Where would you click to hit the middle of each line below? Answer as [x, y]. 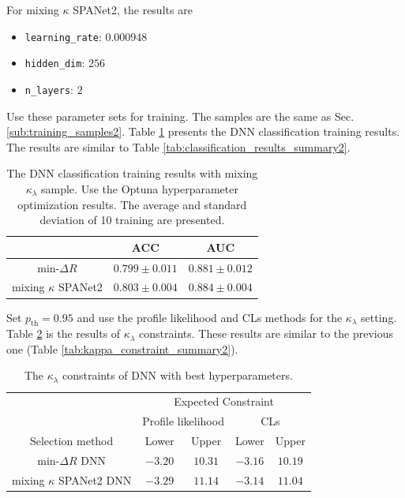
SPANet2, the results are [133, 9]
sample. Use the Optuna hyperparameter [140, 188]
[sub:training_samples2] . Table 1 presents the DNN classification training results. [203, 131]
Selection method [71, 441]
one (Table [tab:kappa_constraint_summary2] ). [122, 348]
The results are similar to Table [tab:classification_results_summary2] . [178, 146]
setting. [379, 317]
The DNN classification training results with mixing [132, 173]
